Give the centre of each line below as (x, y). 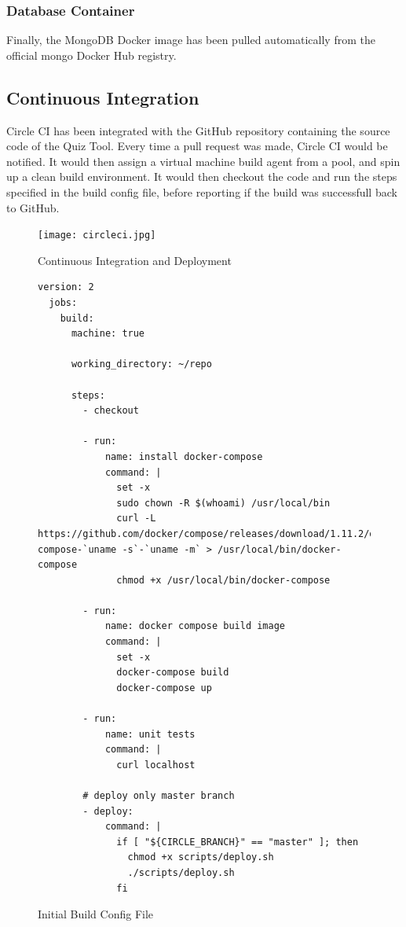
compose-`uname (77, 549)
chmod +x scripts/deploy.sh (201, 857)
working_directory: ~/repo (141, 364)
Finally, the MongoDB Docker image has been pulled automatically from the (191, 40)
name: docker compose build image (195, 626)
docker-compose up (164, 688)
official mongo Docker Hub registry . (91, 55)
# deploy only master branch (159, 796)
